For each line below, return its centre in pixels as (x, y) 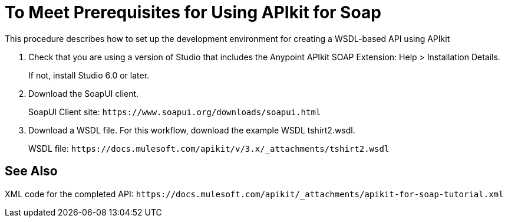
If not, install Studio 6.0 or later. (89, 75)
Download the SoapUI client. (84, 93)
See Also (31, 171)
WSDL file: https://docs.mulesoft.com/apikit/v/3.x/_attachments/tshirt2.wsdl (209, 148)
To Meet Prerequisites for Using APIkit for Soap (193, 12)
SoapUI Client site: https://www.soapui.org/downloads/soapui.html (175, 112)
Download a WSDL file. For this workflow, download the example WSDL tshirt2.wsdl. (192, 130)
